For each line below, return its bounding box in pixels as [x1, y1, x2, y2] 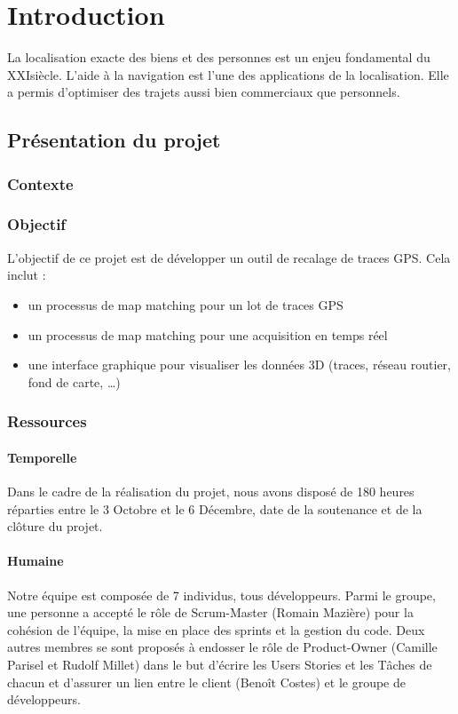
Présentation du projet [7, 126, 221, 154]
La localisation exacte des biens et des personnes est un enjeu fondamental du [7, 48, 430, 67]
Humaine [7, 551, 64, 570]
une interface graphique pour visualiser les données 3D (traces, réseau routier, [28, 355, 451, 374]
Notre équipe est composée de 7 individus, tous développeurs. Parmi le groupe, [7, 585, 436, 604]
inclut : [7, 266, 46, 284]
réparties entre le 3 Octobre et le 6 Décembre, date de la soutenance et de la [7, 499, 422, 518]
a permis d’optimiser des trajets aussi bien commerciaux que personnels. [7, 83, 400, 101]
